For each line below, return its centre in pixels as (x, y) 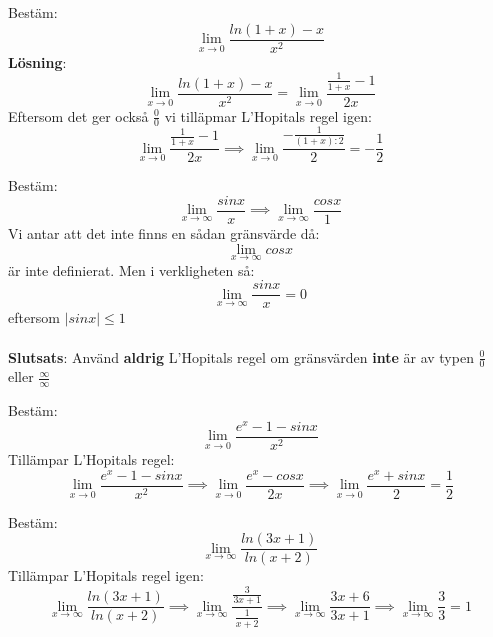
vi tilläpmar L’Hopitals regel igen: (268, 115)
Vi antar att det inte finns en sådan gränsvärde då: (164, 232)
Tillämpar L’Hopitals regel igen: (106, 575)
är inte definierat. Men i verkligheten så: (131, 269)
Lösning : (37, 61)
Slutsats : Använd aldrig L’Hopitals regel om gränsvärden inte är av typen (241, 356)
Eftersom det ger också (78, 115)
